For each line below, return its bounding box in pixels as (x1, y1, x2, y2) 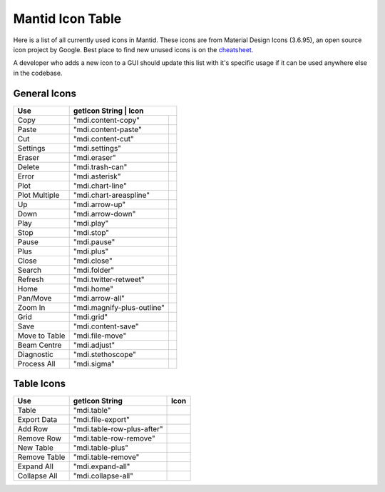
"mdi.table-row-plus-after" (73, 424, 163, 434)
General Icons (13, 87, 76, 99)
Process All (17, 358, 56, 368)
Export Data (17, 415, 58, 425)
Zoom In (17, 302, 46, 312)
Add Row (17, 424, 48, 434)
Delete (17, 161, 40, 171)
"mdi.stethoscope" (73, 349, 137, 359)
